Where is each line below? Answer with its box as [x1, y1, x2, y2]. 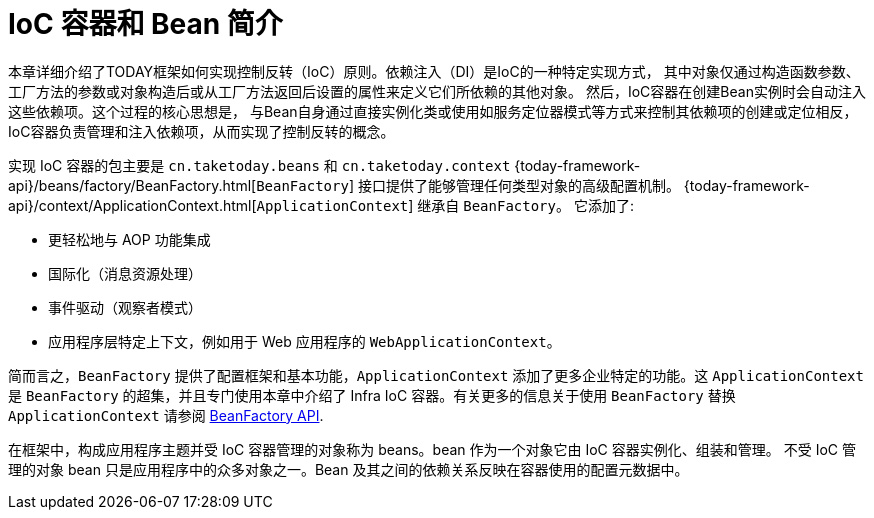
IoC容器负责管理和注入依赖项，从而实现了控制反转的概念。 [8, 122, 395, 140]
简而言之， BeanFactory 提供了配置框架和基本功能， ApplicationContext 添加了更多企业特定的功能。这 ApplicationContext [8, 366, 864, 384]
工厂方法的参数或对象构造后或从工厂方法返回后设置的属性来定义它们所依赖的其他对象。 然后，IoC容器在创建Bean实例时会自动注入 [8, 82, 866, 100]
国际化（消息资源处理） [48, 264, 202, 282]
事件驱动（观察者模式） [48, 298, 202, 316]
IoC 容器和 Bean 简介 [8, 7, 283, 41]
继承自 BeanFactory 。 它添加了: [417, 196, 634, 214]
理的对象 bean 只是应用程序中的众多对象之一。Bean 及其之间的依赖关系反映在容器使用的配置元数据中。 [8, 460, 689, 478]
